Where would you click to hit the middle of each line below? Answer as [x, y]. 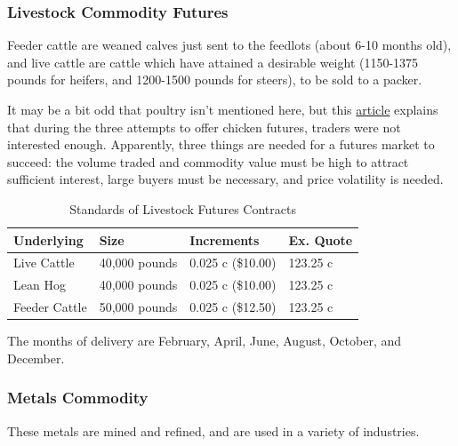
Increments [225, 239]
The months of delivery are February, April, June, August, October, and [205, 341]
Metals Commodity [78, 398]
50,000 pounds [138, 307]
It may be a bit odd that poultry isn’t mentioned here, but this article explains [223, 109]
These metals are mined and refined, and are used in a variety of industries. [213, 430]
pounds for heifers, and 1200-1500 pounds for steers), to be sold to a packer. [215, 80]
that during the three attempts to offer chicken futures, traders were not [204, 127]
